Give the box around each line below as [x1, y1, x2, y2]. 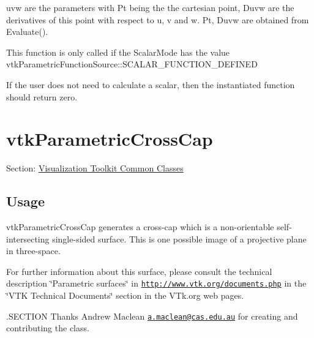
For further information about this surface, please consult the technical [6, 265, 272, 277]
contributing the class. [6, 321, 89, 334]
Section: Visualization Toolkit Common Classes [6, 162, 184, 175]
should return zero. [6, 90, 78, 103]
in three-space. [6, 244, 61, 257]
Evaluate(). [6, 25, 48, 38]
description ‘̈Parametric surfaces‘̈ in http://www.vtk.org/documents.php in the [6, 277, 307, 290]
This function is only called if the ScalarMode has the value [6, 45, 230, 58]
